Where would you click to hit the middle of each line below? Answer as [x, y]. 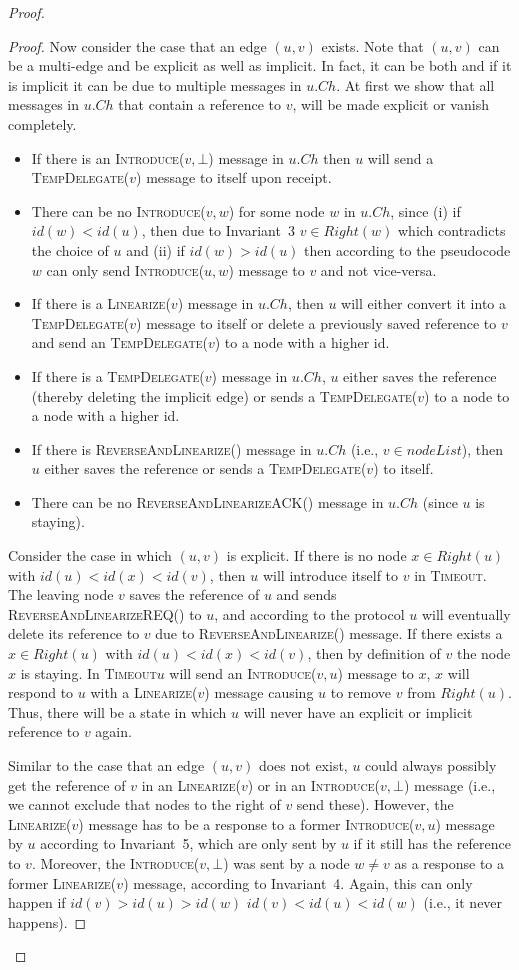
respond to [41, 692]
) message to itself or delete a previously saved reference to [316, 322]
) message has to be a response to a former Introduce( [246, 823]
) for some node [276, 210]
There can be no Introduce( [118, 210]
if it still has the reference [432, 843]
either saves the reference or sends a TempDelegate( [205, 468]
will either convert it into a [424, 303]
